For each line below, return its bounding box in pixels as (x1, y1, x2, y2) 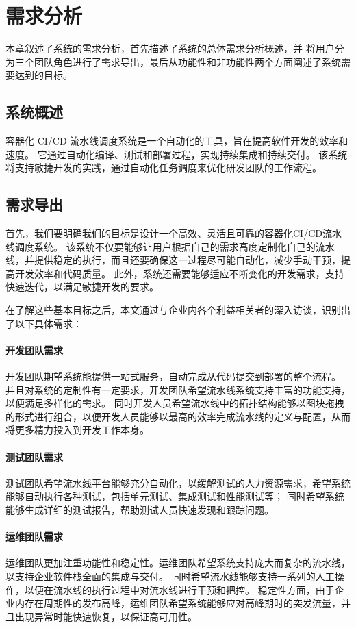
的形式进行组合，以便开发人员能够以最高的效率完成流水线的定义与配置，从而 (5, 409, 351, 423)
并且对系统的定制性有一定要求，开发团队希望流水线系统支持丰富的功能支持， (5, 382, 351, 397)
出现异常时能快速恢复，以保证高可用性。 (14, 609, 197, 623)
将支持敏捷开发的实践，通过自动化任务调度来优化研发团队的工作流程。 (5, 160, 322, 175)
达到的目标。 (14, 68, 73, 82)
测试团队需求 (5, 449, 63, 464)
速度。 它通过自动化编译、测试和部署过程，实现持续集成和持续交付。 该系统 (5, 147, 348, 161)
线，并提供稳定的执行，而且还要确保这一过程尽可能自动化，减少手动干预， (5, 253, 341, 267)
